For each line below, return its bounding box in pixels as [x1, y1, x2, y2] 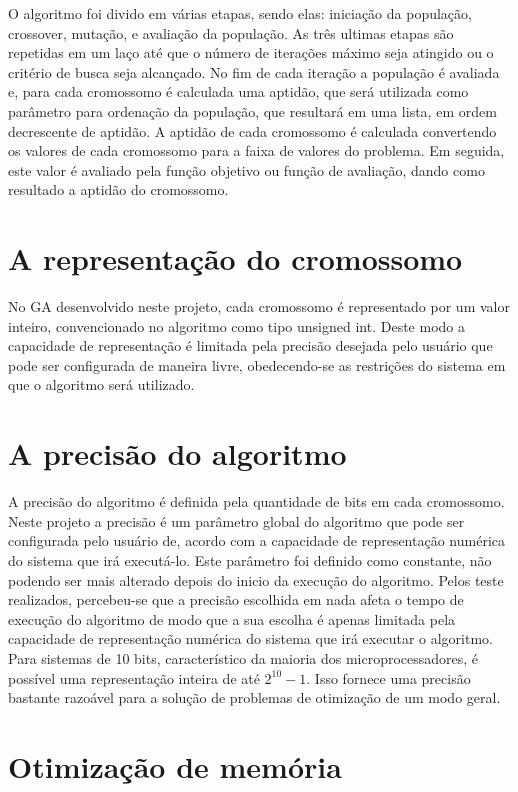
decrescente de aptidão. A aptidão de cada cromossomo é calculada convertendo [8, 120, 497, 141]
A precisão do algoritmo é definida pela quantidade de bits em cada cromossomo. [8, 491, 505, 512]
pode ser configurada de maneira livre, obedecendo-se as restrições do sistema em [8, 354, 506, 375]
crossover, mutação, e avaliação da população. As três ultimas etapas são [8, 22, 454, 43]
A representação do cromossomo [8, 238, 463, 279]
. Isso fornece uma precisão [306, 667, 471, 688]
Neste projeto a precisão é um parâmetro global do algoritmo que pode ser [8, 510, 465, 531]
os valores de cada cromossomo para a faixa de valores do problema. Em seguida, [8, 140, 505, 161]
